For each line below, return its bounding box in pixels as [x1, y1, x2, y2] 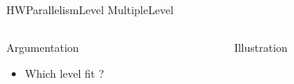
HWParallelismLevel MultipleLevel [6, 2, 174, 17]
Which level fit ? [24, 65, 104, 82]
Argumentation [6, 38, 79, 55]
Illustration [234, 38, 288, 55]
